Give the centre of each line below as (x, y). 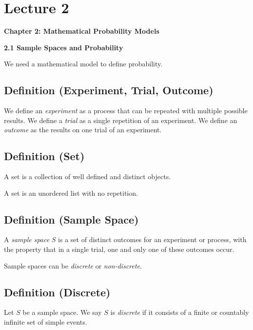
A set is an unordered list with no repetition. (71, 193)
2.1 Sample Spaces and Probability (64, 47)
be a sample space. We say (62, 312)
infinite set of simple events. (46, 322)
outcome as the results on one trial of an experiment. (83, 130)
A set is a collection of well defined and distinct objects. (88, 176)
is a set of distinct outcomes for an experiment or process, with (152, 239)
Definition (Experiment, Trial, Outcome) (109, 90)
